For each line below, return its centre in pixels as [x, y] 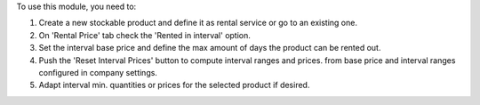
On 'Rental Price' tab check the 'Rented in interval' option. [144, 35]
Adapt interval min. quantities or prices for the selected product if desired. [174, 85]
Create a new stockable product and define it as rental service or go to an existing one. [198, 23]
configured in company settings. [98, 72]
